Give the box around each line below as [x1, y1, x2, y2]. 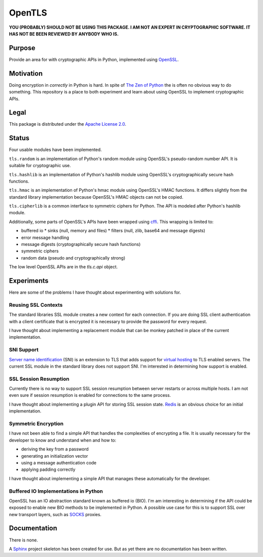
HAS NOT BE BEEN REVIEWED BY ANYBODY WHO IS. [9, 31, 119, 37]
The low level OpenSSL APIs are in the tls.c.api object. [9, 264, 118, 270]
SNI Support [9, 346, 39, 353]
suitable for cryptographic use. [9, 163, 71, 168]
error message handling [21, 234, 69, 241]
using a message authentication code [21, 460, 97, 465]
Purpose [9, 44, 36, 52]
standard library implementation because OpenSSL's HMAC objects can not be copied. [9, 194, 184, 200]
